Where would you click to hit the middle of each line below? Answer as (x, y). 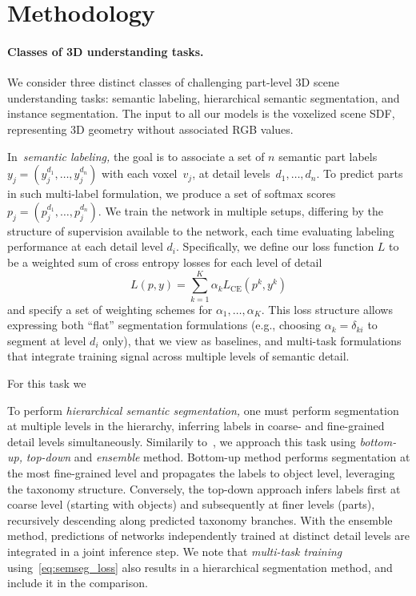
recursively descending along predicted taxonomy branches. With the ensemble (200, 519)
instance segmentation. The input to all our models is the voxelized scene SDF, (201, 113)
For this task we (47, 383)
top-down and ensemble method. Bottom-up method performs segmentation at (218, 457)
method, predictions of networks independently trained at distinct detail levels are (208, 536)
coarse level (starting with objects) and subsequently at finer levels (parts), (191, 504)
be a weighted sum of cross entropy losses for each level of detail (165, 262)
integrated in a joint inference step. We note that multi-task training (175, 551)
